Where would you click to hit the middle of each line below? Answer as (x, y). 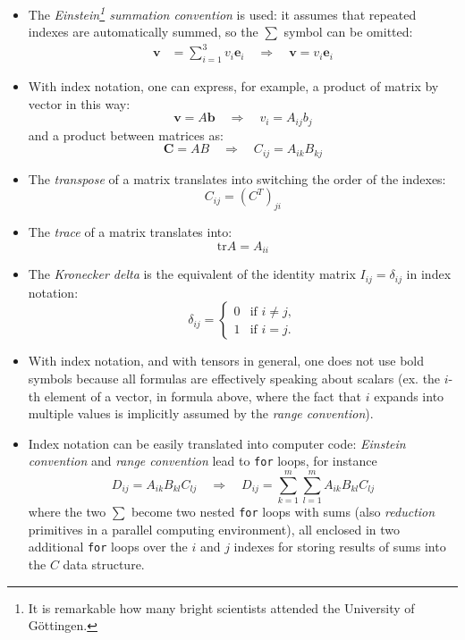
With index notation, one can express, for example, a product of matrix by (233, 86)
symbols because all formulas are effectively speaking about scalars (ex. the (234, 378)
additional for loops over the (108, 547)
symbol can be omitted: (348, 32)
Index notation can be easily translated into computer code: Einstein (217, 443)
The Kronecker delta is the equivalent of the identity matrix (192, 274)
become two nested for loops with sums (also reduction (283, 512)
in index (429, 274)
